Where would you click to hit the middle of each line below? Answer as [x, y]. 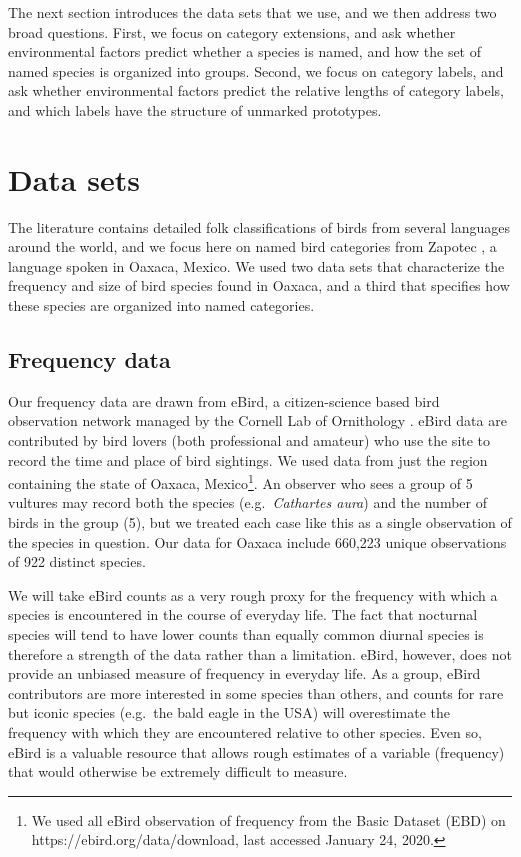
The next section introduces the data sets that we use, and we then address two [252, 12]
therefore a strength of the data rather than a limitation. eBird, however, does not [260, 653]
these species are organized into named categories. [161, 305]
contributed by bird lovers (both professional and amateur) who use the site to [249, 440]
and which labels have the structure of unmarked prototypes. [195, 109]
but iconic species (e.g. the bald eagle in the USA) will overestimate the [229, 712]
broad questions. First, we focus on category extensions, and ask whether [232, 31]
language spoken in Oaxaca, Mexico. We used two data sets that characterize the [256, 265]
